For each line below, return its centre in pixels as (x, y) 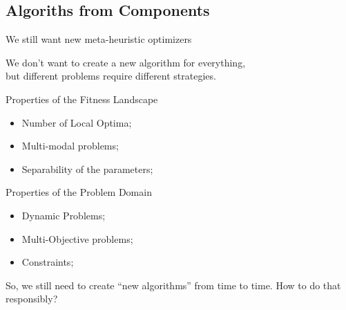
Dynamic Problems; (64, 215)
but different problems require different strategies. (111, 76)
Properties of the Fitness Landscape (82, 99)
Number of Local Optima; (77, 122)
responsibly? (32, 299)
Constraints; (48, 262)
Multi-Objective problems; (77, 238)
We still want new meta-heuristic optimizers (99, 39)
